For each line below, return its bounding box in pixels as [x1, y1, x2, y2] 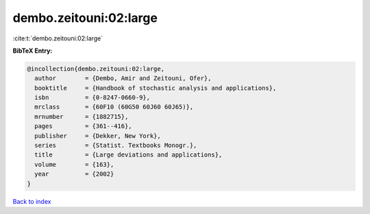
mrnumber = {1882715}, [34, 113, 129, 120]
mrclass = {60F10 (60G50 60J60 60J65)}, [34, 103, 194, 111]
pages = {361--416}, [34, 122, 133, 130]
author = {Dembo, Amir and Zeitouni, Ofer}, [34, 75, 212, 82]
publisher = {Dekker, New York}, [34, 132, 161, 139]
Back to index [12, 197, 51, 205]
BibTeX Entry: [12, 46, 53, 55]
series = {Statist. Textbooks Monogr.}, [34, 142, 197, 150]
